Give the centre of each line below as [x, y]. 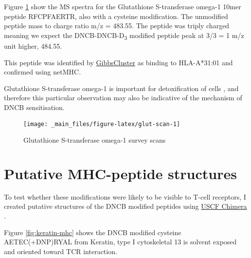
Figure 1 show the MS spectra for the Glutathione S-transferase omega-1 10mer [123, 6]
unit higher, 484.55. [33, 46]
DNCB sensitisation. [34, 107]
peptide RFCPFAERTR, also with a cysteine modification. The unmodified [116, 16]
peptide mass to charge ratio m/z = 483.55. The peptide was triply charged [117, 26]
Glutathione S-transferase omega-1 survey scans [95, 140]
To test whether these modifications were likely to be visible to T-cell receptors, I [125, 196]
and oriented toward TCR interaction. [61, 251]
